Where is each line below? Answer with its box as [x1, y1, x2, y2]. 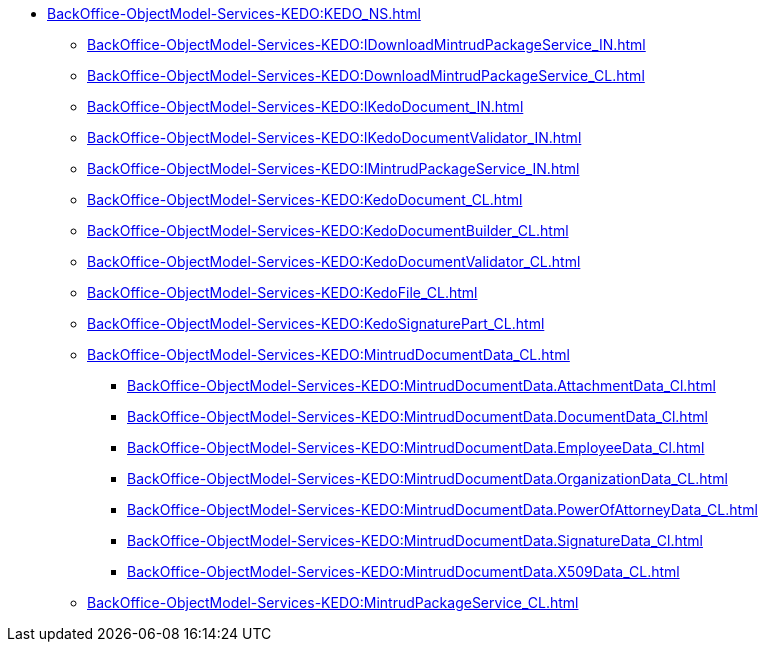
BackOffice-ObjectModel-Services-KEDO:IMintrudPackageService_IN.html [87, 160, 580, 177]
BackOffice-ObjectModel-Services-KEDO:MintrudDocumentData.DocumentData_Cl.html [127, 408, 708, 425]
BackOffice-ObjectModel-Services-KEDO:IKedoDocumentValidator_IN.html [87, 129, 582, 146]
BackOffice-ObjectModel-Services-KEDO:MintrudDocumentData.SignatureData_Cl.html [127, 532, 703, 549]
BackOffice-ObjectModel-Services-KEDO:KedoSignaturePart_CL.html [87, 315, 545, 332]
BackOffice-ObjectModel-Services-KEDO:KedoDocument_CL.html [87, 191, 523, 208]
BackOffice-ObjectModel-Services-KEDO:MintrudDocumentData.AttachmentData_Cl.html [127, 377, 716, 394]
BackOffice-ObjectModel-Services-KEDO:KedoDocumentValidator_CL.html [87, 253, 581, 270]
